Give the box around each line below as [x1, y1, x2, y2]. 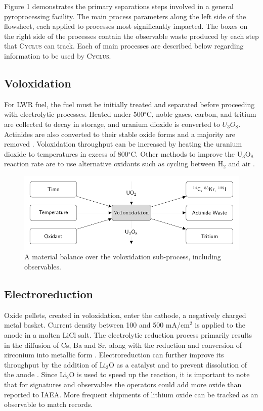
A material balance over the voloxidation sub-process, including [24, 251, 221, 262]
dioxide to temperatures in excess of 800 [4, 148, 128, 159]
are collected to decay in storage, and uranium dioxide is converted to [4, 118, 220, 129]
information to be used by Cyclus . [4, 50, 111, 61]
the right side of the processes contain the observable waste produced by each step [4, 30, 259, 41]
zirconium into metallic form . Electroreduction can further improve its [4, 349, 224, 360]
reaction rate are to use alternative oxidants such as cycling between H [4, 158, 224, 169]
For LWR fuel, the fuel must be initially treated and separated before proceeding [4, 99, 255, 109]
